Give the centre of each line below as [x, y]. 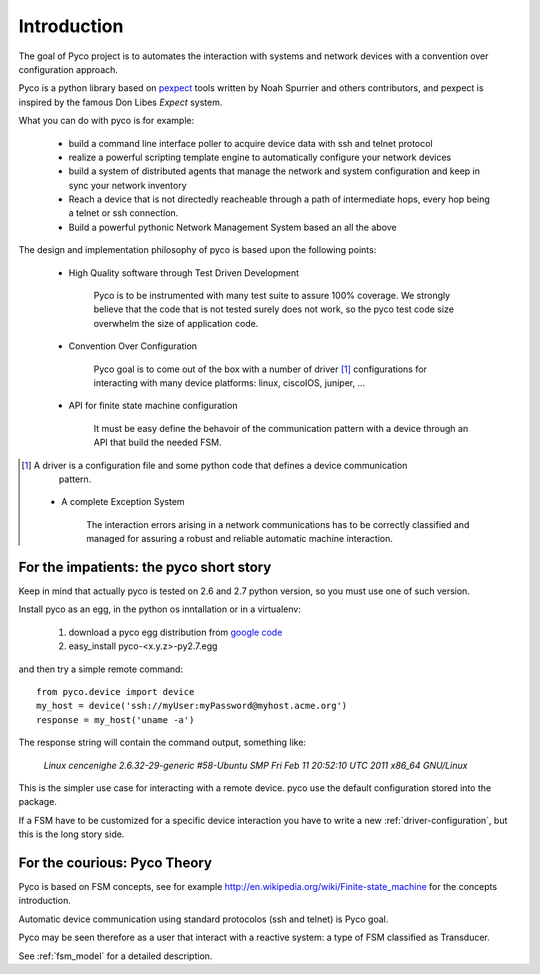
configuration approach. [68, 69]
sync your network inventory [127, 185]
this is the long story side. [71, 834]
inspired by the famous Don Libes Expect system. [120, 102]
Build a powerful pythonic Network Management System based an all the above [232, 227]
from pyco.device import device [115, 691]
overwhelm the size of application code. [176, 323]
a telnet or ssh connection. [123, 213]
